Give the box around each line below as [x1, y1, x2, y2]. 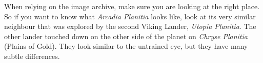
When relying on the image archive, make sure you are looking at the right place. [4, 1, 260, 11]
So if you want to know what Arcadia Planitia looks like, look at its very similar [4, 11, 256, 21]
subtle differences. [4, 50, 60, 61]
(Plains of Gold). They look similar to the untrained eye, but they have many [4, 41, 248, 51]
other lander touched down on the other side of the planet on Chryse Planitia [4, 30, 248, 41]
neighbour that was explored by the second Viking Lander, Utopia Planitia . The [4, 21, 256, 31]
